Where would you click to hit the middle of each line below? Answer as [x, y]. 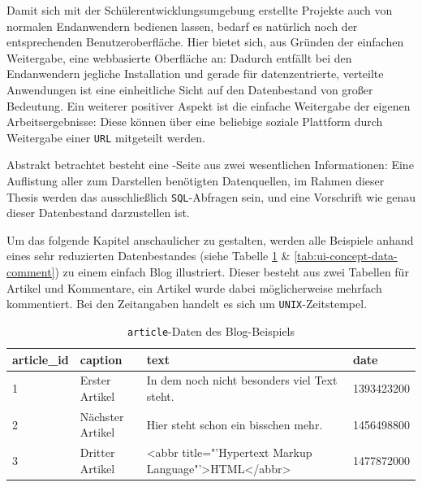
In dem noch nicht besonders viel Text [242, 380]
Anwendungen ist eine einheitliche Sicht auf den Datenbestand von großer [190, 89]
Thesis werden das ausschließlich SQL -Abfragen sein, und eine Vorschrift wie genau [211, 196]
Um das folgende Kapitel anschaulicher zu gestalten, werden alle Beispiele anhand [210, 239]
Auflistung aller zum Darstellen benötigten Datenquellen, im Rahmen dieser [196, 180]
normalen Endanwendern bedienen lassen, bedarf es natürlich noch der [182, 26]
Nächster [102, 416]
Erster [95, 380]
